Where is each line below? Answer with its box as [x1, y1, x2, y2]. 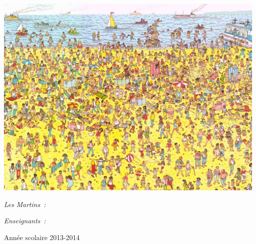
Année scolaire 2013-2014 [4, 232, 80, 242]
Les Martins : [4, 199, 46, 209]
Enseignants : [4, 215, 46, 226]
